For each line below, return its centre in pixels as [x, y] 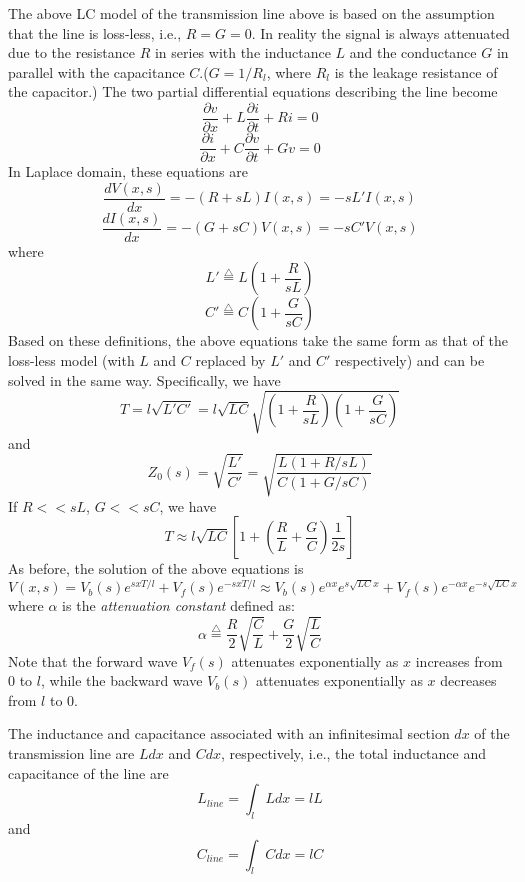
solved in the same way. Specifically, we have [144, 379]
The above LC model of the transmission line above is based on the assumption [251, 13]
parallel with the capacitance [96, 71]
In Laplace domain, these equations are [128, 171]
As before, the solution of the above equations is [156, 568]
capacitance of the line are [88, 772]
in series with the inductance [242, 52]
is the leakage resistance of [416, 71]
